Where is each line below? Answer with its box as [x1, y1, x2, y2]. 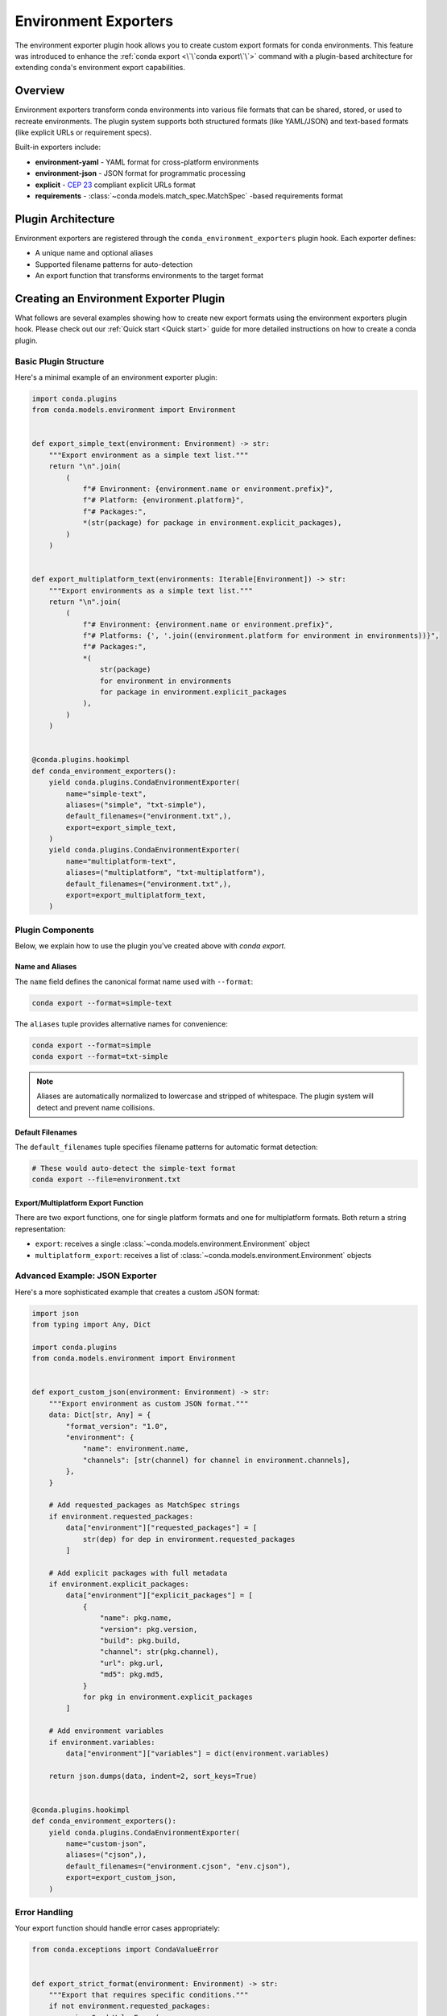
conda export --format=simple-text [31, 998, 172, 1007]
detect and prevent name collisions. [36, 1102, 155, 1112]
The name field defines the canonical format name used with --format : [14, 977, 254, 986]
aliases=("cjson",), [65, 1851, 147, 1860]
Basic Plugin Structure [14, 356, 105, 367]
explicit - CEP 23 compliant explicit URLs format [35, 180, 197, 190]
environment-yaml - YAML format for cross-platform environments [35, 157, 259, 167]
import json [31, 1309, 80, 1318]
